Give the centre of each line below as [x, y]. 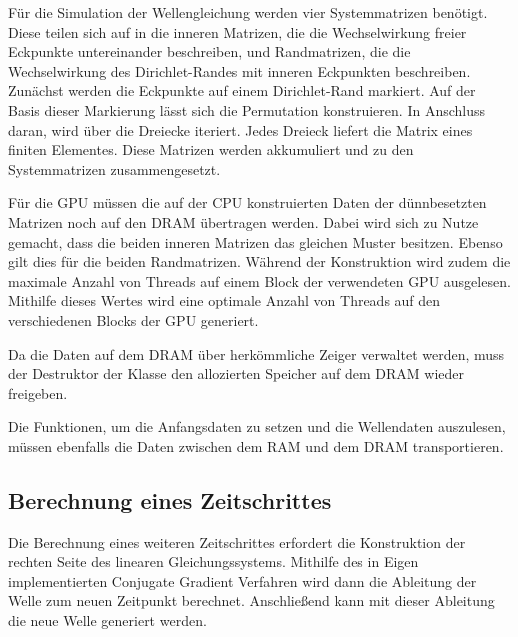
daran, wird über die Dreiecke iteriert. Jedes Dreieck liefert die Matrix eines [240, 129]
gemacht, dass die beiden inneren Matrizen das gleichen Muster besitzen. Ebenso [255, 241]
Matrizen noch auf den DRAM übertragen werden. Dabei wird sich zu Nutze [243, 221]
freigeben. [38, 392]
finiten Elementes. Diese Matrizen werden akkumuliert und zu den [211, 149]
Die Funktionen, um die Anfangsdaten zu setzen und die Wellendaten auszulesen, [257, 426]
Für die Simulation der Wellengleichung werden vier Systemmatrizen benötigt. [248, 12]
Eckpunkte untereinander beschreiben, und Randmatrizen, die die [209, 51]
